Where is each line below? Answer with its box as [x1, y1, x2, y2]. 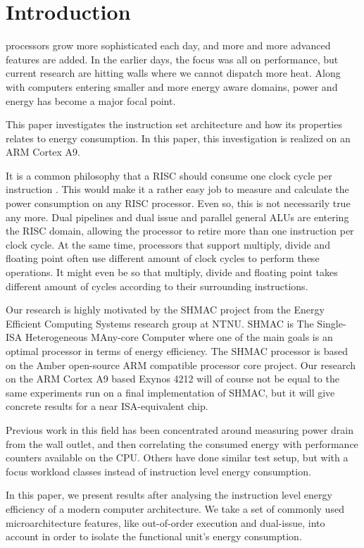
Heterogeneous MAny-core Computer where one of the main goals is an [25, 330, 333, 344]
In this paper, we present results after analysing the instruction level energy [6, 487, 332, 502]
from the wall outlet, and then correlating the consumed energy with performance [6, 436, 358, 451]
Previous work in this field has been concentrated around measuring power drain [6, 422, 353, 437]
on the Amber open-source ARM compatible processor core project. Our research [6, 357, 356, 372]
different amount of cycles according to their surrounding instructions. [6, 278, 308, 293]
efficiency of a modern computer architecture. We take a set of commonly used [6, 501, 344, 516]
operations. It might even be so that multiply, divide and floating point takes [6, 265, 338, 280]
